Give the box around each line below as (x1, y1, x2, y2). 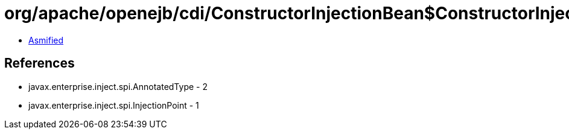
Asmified (28, 34, 64, 45)
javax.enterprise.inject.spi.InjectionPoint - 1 (28, 100, 199, 110)
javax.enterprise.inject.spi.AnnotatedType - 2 (28, 81, 208, 92)
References (4, 56, 75, 71)
